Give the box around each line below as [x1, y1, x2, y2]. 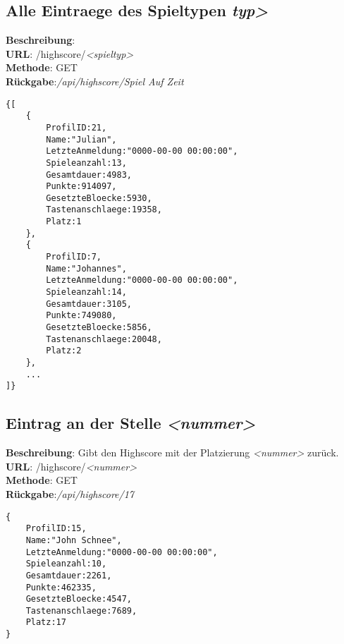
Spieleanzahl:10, [25, 559, 107, 569]
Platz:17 [25, 617, 66, 628]
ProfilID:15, [25, 523, 87, 534]
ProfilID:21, [46, 122, 107, 133]
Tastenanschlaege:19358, [46, 205, 162, 215]
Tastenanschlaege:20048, [46, 334, 162, 344]
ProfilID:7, [46, 252, 102, 262]
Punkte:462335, [25, 582, 97, 593]
